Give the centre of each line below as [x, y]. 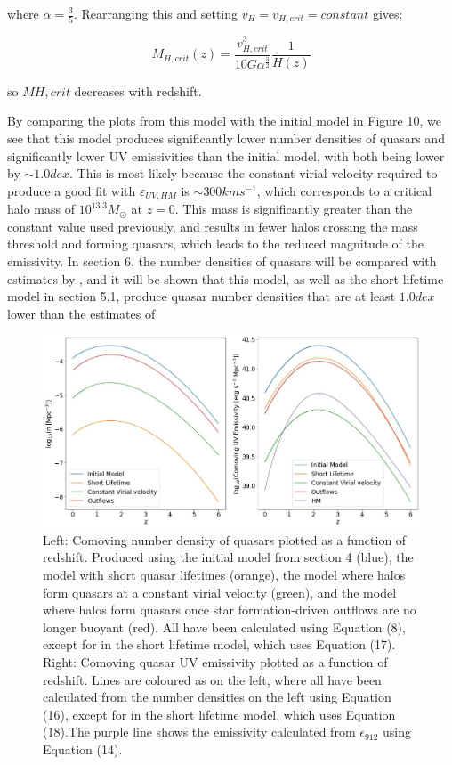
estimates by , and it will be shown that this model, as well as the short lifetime [226, 278]
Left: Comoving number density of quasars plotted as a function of [225, 539]
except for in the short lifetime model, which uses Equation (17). [219, 644]
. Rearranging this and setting [156, 13]
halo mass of [41, 209]
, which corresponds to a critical [344, 190]
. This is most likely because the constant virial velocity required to [254, 173]
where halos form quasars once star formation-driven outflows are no [230, 610]
